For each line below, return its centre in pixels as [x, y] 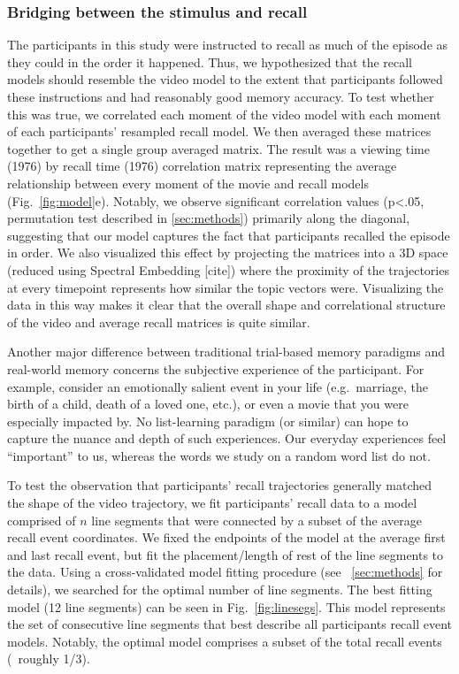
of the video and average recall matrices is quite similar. [159, 322]
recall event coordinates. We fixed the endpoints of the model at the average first [226, 537]
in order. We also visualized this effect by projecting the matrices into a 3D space [228, 253]
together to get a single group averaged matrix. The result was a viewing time [218, 148]
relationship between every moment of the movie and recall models [188, 183]
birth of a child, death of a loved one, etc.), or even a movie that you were [208, 404]
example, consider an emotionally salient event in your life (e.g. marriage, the [218, 386]
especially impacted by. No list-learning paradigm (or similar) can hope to [208, 421]
